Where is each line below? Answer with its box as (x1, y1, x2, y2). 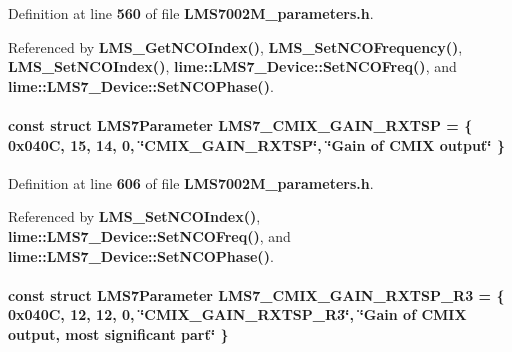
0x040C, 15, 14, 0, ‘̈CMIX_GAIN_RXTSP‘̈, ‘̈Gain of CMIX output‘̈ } (8, 134, 505, 155)
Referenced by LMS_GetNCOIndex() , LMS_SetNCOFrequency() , (8, 36, 463, 57)
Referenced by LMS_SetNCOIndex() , (8, 206, 261, 227)
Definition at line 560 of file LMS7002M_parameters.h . (8, 3, 374, 23)
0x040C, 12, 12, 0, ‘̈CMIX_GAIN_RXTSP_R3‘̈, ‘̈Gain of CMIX (8, 304, 467, 325)
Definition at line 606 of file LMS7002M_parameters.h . (8, 172, 374, 193)
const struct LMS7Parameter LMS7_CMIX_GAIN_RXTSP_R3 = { (8, 284, 505, 305)
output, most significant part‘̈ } (8, 323, 229, 344)
